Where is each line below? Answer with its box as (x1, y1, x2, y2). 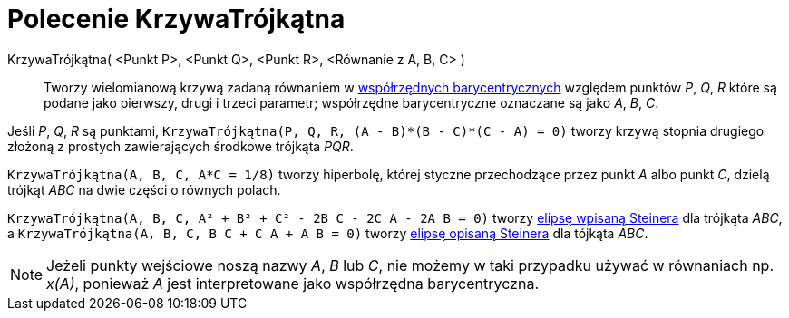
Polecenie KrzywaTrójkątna (7, 4, 346, 34)
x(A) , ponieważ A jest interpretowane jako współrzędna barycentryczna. (46, 274, 539, 293)
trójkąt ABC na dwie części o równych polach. (7, 181, 281, 198)
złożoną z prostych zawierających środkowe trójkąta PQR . (7, 138, 354, 154)
